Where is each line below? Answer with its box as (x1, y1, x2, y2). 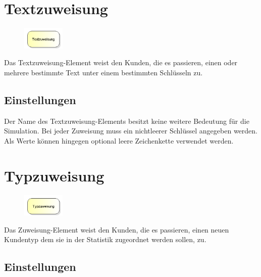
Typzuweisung (4, 165, 105, 186)
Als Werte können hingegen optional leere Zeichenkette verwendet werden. (4, 135, 234, 146)
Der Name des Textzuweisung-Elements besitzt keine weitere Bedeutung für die (4, 115, 249, 126)
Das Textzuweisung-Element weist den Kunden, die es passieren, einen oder (4, 57, 238, 68)
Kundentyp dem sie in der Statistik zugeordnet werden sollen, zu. (4, 234, 206, 245)
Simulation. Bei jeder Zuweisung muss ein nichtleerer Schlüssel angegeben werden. (4, 125, 257, 136)
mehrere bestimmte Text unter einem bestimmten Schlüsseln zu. (4, 67, 203, 77)
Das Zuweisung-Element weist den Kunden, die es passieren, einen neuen (4, 224, 229, 235)
